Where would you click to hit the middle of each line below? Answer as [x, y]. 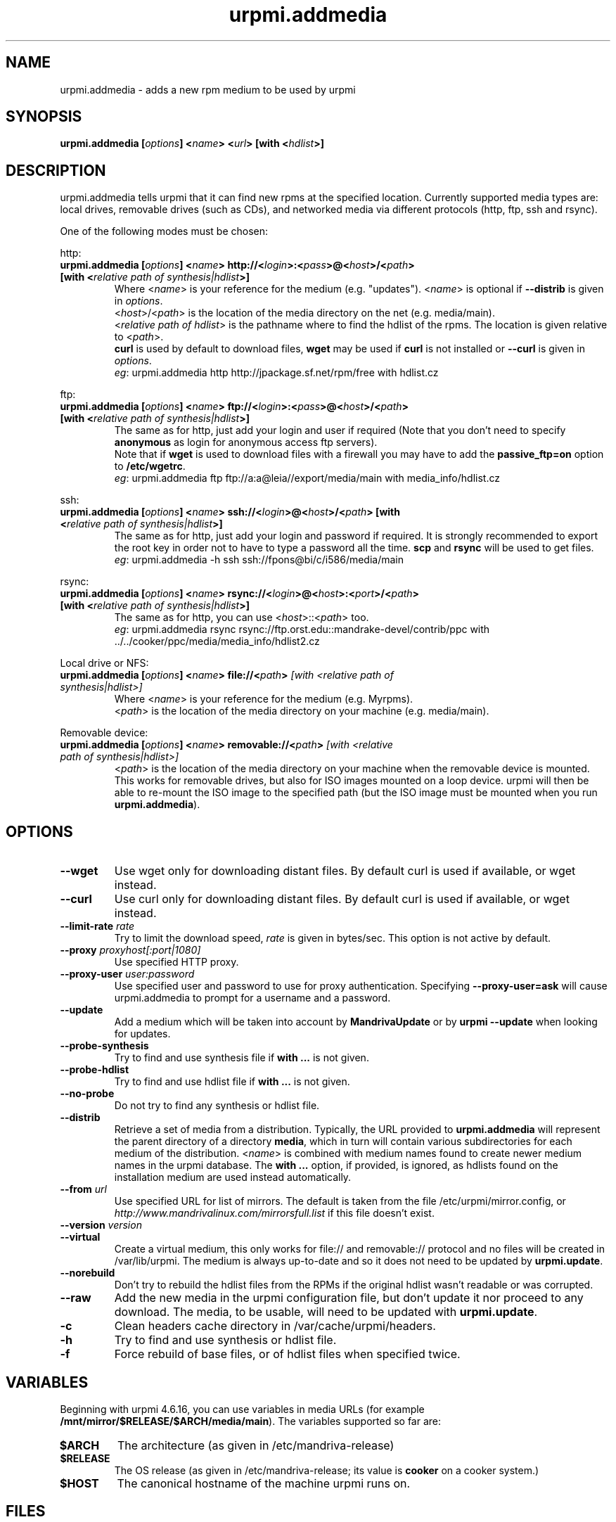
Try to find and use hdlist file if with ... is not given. [232, 1082]
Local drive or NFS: [104, 663]
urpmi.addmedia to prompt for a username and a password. [252, 998]
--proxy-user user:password [127, 974]
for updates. [142, 1034]
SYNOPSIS [44, 117]
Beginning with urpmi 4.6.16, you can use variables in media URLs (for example [242, 1409]
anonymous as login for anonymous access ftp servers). [246, 442]
